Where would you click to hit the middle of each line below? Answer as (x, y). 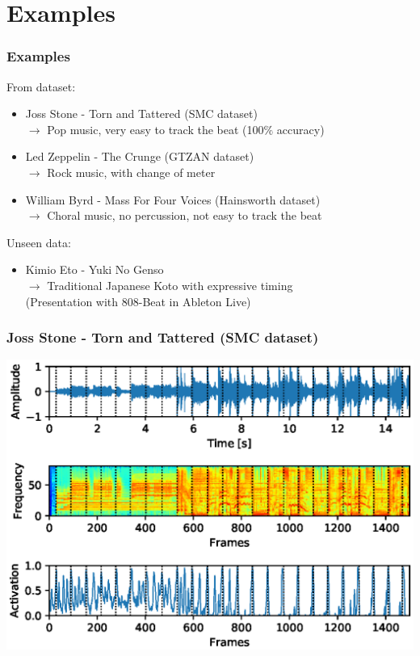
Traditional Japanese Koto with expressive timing (170, 285)
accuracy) (300, 129)
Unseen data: (39, 242)
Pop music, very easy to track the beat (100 (155, 129)
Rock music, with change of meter (131, 172)
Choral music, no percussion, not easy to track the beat (185, 215)
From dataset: (41, 86)
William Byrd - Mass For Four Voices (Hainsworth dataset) (173, 199)
